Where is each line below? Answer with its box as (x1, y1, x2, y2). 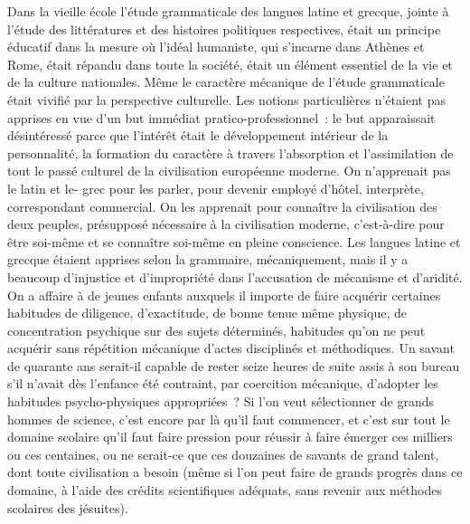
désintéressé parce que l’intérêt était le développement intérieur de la (7, 126, 389, 145)
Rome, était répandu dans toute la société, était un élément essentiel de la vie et (7, 54, 453, 73)
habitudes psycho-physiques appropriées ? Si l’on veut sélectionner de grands (7, 392, 435, 411)
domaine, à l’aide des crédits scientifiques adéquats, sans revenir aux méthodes (7, 481, 442, 500)
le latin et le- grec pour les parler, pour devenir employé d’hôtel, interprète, (7, 178, 424, 197)
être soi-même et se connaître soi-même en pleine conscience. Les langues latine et (7, 232, 461, 251)
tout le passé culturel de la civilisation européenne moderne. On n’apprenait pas (7, 161, 451, 180)
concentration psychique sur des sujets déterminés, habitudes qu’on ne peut (7, 320, 426, 339)
